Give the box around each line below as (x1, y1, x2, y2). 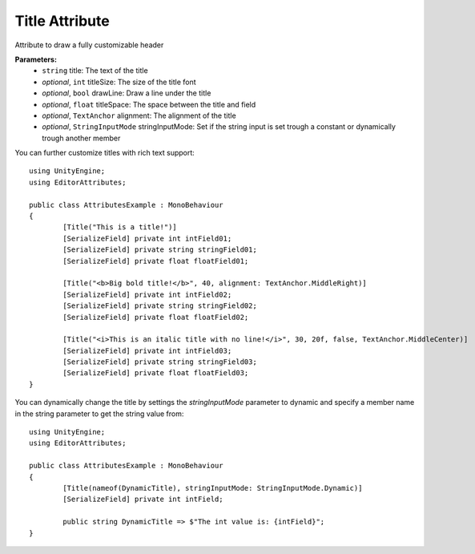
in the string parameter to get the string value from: (14, 409, 184, 419)
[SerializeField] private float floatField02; (62, 313, 249, 321)
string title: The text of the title (42, 66, 148, 75)
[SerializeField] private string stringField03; (62, 358, 258, 366)
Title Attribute (14, 12, 110, 30)
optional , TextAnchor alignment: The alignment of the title (42, 111, 236, 120)
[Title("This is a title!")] (62, 223, 178, 232)
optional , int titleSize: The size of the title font (42, 77, 196, 87)
